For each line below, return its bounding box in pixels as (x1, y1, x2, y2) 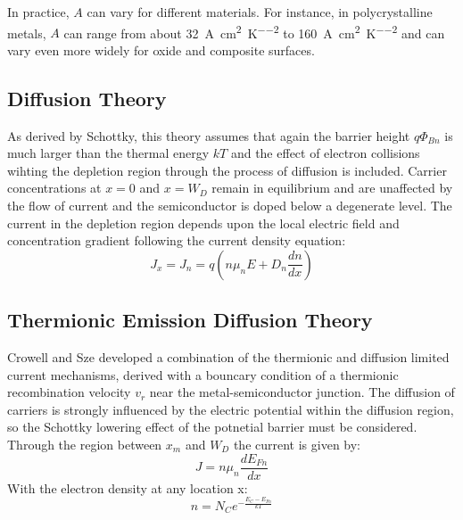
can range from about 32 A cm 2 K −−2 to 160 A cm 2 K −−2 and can (63, 21, 445, 42)
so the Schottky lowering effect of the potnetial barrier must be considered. (7, 417, 418, 436)
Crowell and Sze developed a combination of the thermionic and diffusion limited (7, 348, 450, 366)
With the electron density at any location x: (7, 478, 248, 497)
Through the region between (7, 434, 162, 453)
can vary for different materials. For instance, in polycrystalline (87, 3, 433, 21)
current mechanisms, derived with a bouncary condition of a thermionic (7, 365, 399, 384)
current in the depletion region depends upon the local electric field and (7, 213, 400, 232)
